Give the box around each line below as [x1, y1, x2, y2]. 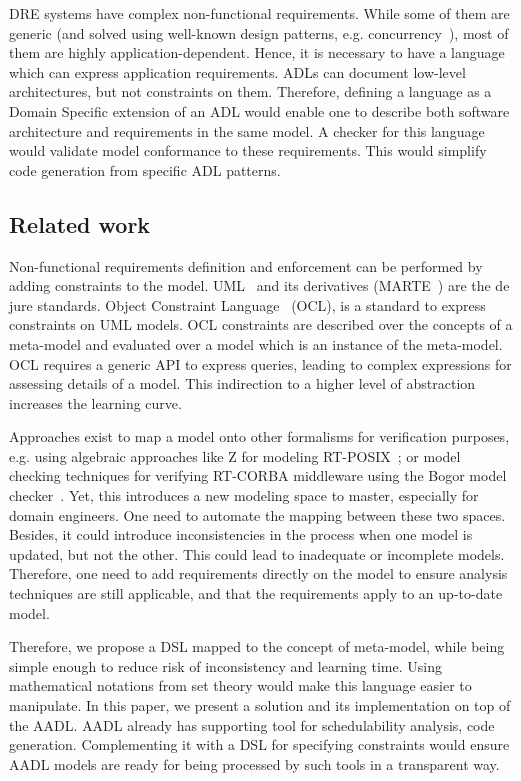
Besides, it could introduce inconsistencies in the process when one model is [9, 524, 473, 545]
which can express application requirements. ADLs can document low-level [9, 61, 466, 82]
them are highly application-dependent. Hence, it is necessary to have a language [9, 42, 505, 63]
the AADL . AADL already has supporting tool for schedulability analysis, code [9, 714, 495, 735]
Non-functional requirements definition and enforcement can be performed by [9, 255, 483, 276]
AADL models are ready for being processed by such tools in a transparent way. [9, 753, 500, 774]
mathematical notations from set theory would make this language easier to [9, 675, 472, 696]
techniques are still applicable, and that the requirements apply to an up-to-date [9, 583, 503, 604]
